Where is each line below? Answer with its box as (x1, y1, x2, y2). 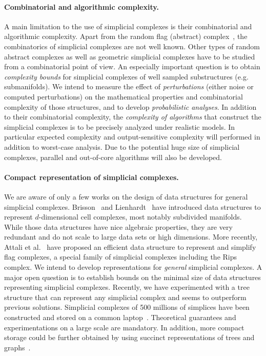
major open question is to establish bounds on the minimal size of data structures (4, 271, 261, 282)
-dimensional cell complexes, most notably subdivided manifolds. (38, 211, 242, 222)
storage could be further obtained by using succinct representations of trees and (4, 332, 255, 343)
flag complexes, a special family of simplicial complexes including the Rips (4, 251, 237, 262)
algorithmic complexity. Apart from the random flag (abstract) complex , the (4, 31, 248, 42)
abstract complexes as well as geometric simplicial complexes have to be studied (4, 51, 255, 62)
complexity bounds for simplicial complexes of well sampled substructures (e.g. (4, 71, 249, 82)
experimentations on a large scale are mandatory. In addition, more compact (4, 322, 244, 332)
